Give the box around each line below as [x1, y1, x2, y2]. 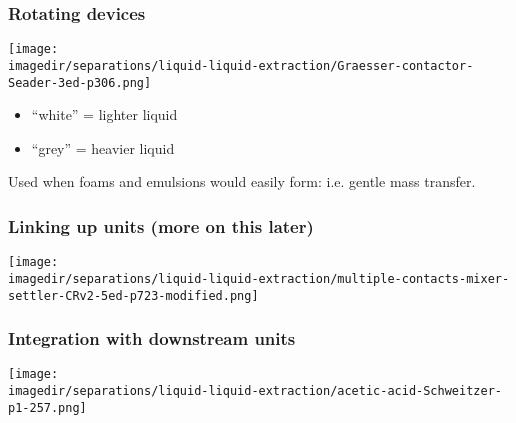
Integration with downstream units [8, 326, 296, 351]
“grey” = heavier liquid [31, 137, 175, 158]
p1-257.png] [8, 400, 87, 415]
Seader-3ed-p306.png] [8, 75, 152, 90]
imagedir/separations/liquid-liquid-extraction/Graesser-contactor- [8, 58, 474, 73]
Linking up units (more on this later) [8, 213, 314, 238]
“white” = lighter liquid [31, 104, 178, 125]
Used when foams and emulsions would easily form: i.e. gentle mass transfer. [8, 171, 476, 192]
